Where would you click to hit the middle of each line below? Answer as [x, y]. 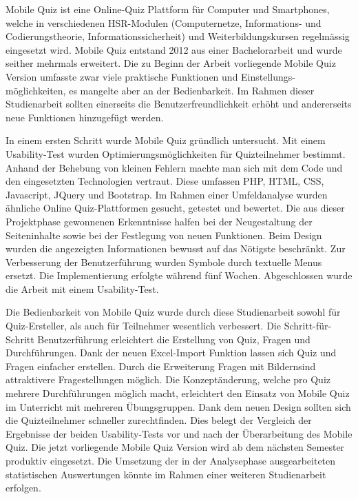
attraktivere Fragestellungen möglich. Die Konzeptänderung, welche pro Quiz [168, 379]
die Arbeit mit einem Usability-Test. [82, 288]
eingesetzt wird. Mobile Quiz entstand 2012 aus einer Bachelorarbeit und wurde [174, 49]
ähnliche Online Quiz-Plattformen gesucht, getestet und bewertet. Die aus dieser [175, 208]
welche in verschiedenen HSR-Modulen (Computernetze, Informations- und [164, 22]
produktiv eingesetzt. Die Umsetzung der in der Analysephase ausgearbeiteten [171, 460]
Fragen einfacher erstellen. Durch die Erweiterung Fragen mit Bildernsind [161, 366]
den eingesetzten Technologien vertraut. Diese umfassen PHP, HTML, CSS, [165, 181]
